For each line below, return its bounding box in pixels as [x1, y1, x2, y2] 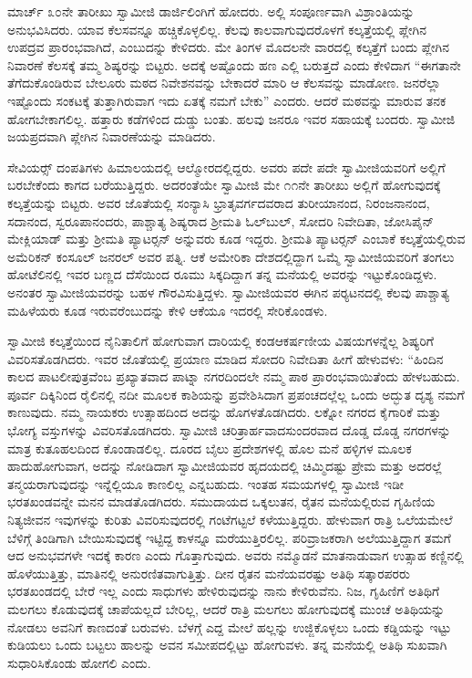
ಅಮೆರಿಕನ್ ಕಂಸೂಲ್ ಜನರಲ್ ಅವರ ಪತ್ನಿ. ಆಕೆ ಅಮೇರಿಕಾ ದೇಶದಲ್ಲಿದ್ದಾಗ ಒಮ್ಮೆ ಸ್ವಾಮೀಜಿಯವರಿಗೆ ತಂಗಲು [7, 246, 455, 266]
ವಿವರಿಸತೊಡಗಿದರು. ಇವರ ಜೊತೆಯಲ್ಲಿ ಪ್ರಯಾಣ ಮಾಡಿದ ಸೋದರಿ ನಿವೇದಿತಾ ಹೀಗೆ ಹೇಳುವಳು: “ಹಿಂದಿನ [7, 349, 444, 368]
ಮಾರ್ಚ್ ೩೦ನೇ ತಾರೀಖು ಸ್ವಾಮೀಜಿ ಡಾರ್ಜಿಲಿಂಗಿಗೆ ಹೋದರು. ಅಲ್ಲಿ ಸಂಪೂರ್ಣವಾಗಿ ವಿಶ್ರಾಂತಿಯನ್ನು [7, 2, 415, 20]
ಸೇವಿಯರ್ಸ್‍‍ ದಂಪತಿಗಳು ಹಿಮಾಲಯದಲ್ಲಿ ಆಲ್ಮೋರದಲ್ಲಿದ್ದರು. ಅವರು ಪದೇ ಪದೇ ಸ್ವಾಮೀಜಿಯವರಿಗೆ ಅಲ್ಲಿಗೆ [7, 157, 446, 176]
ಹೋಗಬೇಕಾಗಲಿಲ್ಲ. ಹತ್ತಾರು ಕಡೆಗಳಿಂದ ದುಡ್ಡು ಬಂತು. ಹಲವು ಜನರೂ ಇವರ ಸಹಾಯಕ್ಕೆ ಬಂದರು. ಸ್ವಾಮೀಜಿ [7, 109, 456, 128]
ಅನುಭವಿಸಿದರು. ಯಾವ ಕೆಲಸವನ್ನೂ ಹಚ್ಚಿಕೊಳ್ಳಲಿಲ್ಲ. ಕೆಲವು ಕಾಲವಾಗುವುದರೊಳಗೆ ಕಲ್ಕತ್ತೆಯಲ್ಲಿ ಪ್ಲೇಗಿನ [7, 19, 426, 38]
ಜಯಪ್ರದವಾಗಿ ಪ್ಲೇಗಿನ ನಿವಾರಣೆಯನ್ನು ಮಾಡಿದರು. [7, 127, 216, 146]
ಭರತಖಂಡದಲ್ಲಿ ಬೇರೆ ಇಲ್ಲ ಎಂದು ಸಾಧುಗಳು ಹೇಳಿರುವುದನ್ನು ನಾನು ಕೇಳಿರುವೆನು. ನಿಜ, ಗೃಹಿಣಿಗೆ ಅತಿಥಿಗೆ [7, 581, 440, 600]
